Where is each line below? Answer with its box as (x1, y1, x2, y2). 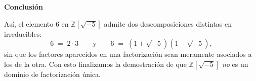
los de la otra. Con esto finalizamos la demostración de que (4, 58, 187, 69)
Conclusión (4, 2, 44, 12)
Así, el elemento (4, 18, 54, 29)
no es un (222, 58, 248, 69)
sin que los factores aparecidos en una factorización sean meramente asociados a (4, 49, 252, 59)
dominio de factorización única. (4, 68, 101, 79)
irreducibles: (4, 28, 42, 39)
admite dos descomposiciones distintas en (104, 18, 232, 29)
